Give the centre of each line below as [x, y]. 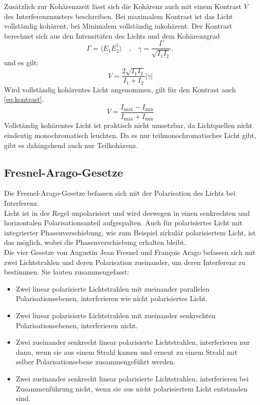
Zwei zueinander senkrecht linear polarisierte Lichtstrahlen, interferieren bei [132, 378]
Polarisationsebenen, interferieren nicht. [77, 325]
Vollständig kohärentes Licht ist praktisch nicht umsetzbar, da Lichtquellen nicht [128, 125]
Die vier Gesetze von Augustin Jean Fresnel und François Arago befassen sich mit [130, 252]
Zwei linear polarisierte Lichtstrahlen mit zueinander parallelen [113, 288]
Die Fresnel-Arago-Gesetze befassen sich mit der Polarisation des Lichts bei [120, 193]
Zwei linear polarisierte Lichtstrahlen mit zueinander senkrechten [116, 315]
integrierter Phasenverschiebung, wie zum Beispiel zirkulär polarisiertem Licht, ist [130, 232]
